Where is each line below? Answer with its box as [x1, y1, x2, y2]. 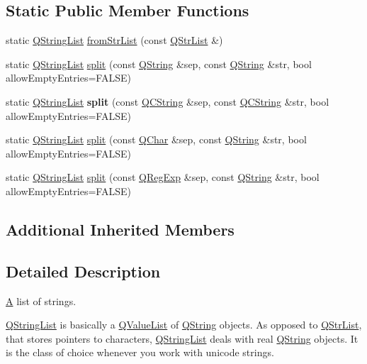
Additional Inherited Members [6, 218, 235, 240]
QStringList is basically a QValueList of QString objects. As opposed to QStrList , [6, 317, 362, 332]
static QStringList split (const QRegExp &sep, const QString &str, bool [6, 170, 320, 184]
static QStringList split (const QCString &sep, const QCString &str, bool [6, 94, 329, 109]
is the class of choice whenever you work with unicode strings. [6, 345, 274, 360]
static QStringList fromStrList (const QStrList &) [6, 33, 223, 48]
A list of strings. [6, 293, 77, 308]
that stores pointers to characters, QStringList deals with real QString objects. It [6, 331, 358, 346]
